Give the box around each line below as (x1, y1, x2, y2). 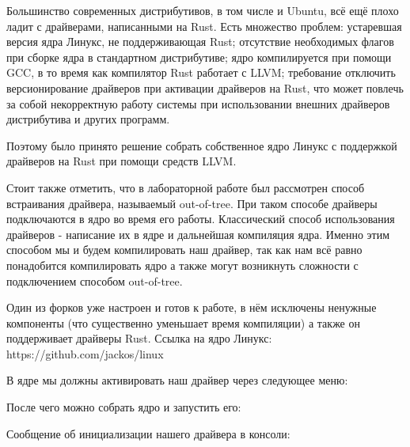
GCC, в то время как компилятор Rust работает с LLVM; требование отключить (6, 64, 396, 81)
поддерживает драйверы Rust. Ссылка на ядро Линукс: (6, 330, 272, 347)
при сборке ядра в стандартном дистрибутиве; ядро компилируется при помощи (6, 48, 392, 65)
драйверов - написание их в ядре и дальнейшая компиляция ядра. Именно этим (6, 225, 390, 242)
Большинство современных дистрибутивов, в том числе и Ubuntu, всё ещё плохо (6, 2, 399, 18)
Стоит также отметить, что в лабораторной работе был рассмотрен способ (6, 179, 365, 195)
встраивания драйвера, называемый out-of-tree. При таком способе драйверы (6, 195, 378, 211)
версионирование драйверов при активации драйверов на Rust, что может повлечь (6, 79, 404, 96)
